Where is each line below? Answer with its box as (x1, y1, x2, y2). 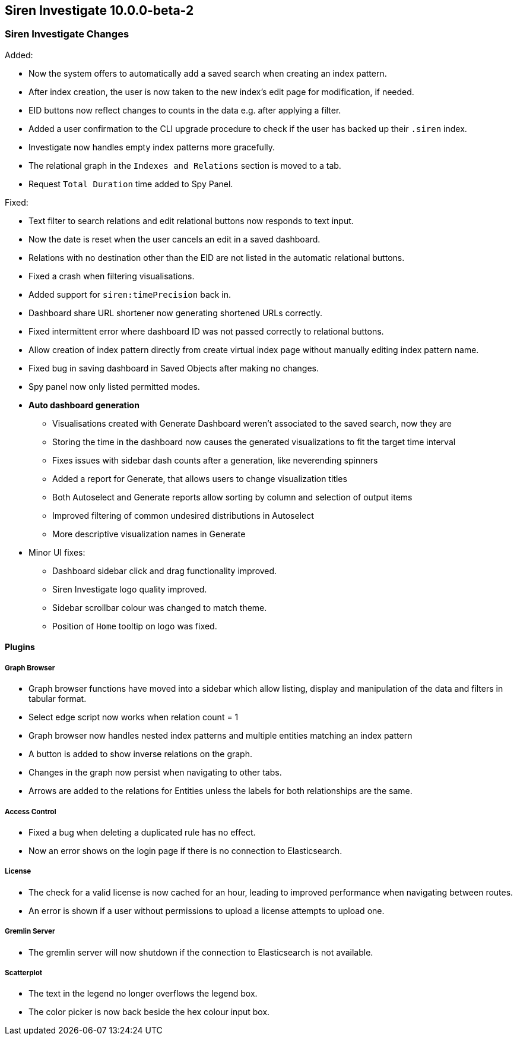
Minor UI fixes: (28, 547, 85, 557)
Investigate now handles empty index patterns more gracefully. (28, 141, 275, 152)
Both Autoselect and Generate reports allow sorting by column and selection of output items (52, 491, 413, 502)
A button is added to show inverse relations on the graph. (28, 749, 253, 759)
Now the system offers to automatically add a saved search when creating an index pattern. (28, 68, 387, 78)
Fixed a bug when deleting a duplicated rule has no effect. (28, 827, 256, 837)
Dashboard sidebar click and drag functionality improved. (52, 565, 277, 576)
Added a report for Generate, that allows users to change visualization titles (52, 473, 347, 484)
